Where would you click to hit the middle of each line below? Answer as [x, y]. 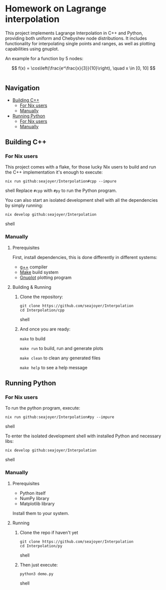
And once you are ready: [45, 329]
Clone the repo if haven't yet [49, 532]
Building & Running [32, 287]
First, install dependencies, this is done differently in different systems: [85, 257]
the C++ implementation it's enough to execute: [54, 172]
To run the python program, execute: [43, 408]
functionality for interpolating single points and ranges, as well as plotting [80, 43]
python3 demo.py [37, 574]
